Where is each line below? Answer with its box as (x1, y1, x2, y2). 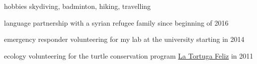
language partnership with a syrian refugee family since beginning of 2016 (4, 17, 229, 28)
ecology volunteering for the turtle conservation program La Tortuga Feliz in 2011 (4, 50, 254, 61)
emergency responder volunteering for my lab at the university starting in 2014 (4, 34, 245, 44)
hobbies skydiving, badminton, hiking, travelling (4, 1, 151, 11)
